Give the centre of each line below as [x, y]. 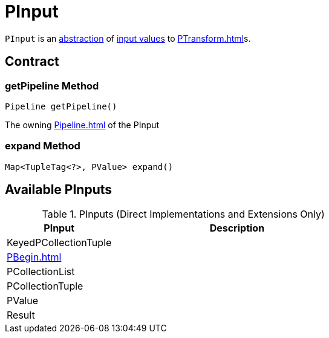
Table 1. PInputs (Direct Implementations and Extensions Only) [183, 214]
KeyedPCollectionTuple [59, 242]
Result [21, 315]
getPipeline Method [52, 86]
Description [237, 228]
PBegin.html [34, 257]
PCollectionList [41, 271]
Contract [32, 62]
